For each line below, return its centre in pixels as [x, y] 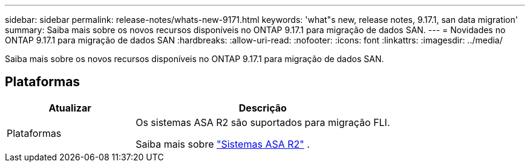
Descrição [263, 108]
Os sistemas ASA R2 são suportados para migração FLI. [263, 122]
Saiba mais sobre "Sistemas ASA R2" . [223, 144]
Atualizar [70, 108]
